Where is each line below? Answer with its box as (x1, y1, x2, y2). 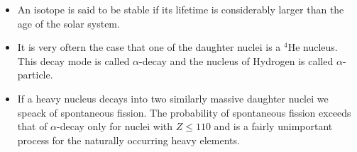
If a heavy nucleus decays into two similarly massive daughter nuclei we (17, 90, 329, 105)
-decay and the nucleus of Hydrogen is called (139, 53, 334, 68)
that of (17, 119, 48, 134)
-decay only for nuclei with (57, 119, 173, 134)
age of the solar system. (17, 16, 120, 30)
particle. (17, 67, 53, 82)
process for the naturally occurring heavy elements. (17, 132, 240, 147)
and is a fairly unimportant (214, 119, 333, 134)
